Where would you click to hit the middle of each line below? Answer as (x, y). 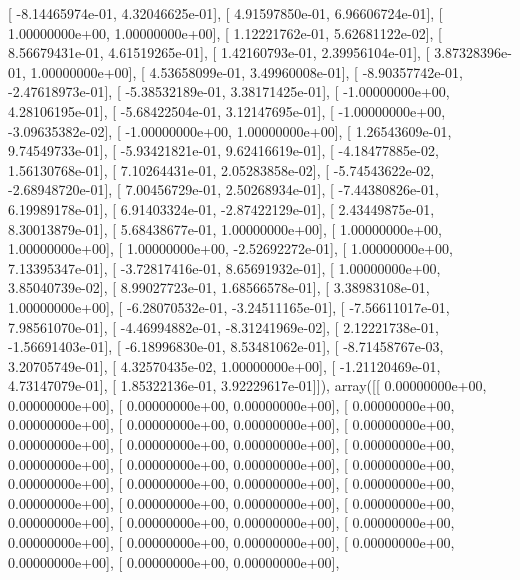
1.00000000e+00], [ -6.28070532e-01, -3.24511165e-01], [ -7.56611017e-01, (229, 306)
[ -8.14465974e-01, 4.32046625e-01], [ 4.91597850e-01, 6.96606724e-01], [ (225, 13)
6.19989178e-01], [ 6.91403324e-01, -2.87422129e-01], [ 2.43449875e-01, (221, 208)
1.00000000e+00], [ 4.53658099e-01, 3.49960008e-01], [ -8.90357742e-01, (246, 71)
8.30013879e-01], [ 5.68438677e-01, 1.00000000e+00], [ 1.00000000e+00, (225, 228)
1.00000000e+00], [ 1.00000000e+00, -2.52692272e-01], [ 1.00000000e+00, (230, 248)
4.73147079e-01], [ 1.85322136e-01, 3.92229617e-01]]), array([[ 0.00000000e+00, (247, 385)
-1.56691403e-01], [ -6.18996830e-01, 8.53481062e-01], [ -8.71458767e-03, (226, 346)
